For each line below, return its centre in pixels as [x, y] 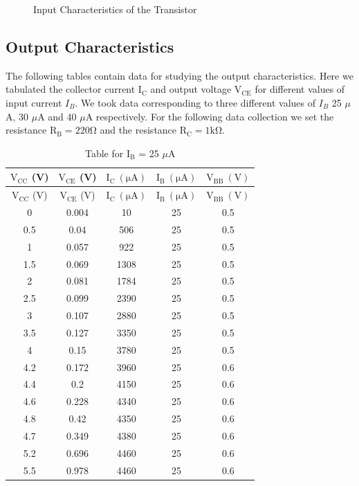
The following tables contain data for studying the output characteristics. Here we [179, 75]
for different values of [300, 89]
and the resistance [138, 130]
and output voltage [191, 89]
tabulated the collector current [71, 89]
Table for [104, 153]
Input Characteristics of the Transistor [115, 9]
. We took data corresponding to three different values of [195, 102]
